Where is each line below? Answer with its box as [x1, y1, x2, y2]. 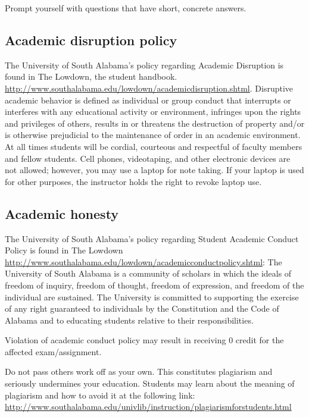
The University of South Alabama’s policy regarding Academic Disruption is [5, 58, 284, 71]
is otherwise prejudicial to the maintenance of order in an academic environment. [5, 128, 301, 141]
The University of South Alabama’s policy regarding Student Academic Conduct [5, 232, 299, 244]
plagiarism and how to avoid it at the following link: [5, 388, 195, 401]
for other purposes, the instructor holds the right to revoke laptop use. [5, 175, 262, 187]
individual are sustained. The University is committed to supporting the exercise [5, 290, 299, 303]
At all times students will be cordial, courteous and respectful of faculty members [5, 140, 302, 152]
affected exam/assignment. [5, 345, 102, 358]
